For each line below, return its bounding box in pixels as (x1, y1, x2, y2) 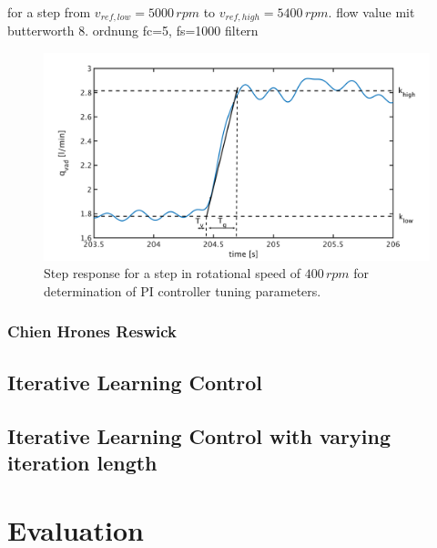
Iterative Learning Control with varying (7, 421, 391, 450)
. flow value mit (328, 3, 415, 21)
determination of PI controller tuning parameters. (44, 281, 321, 300)
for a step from (7, 3, 91, 21)
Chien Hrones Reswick (7, 320, 178, 343)
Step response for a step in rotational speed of (44, 264, 300, 283)
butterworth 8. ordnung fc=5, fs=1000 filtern (7, 21, 259, 40)
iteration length (7, 448, 158, 476)
